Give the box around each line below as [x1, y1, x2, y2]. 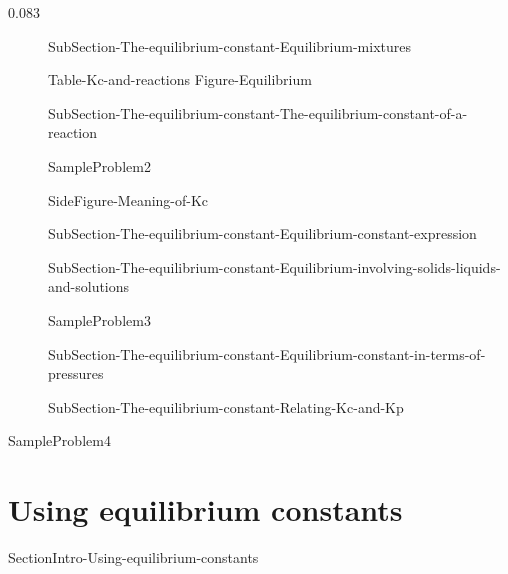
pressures [48, 363, 104, 384]
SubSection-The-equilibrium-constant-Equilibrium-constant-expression [48, 223, 477, 244]
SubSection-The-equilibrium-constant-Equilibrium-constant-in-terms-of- [48, 343, 486, 364]
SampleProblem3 [48, 309, 151, 330]
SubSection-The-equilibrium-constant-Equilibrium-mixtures [48, 35, 411, 56]
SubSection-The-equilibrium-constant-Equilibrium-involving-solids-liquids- [48, 256, 501, 277]
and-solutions [48, 276, 130, 297]
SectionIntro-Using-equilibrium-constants [8, 547, 259, 568]
